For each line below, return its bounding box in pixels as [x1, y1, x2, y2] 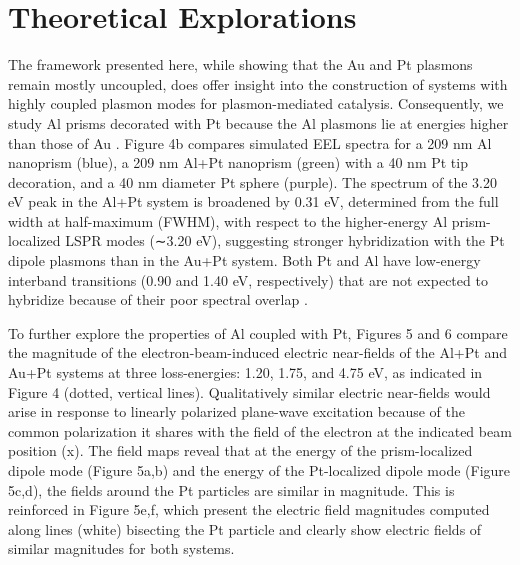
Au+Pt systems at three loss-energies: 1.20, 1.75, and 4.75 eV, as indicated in [8, 362, 483, 383]
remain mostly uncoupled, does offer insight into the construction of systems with [8, 73, 508, 94]
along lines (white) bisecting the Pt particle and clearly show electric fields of [8, 518, 482, 539]
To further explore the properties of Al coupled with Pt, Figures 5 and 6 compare [8, 322, 508, 343]
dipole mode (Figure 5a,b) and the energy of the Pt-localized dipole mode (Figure [8, 460, 511, 480]
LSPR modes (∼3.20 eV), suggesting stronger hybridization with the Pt [65, 230, 505, 251]
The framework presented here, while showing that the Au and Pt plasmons [8, 54, 473, 75]
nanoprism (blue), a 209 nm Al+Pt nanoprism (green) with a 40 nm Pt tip [8, 152, 468, 173]
